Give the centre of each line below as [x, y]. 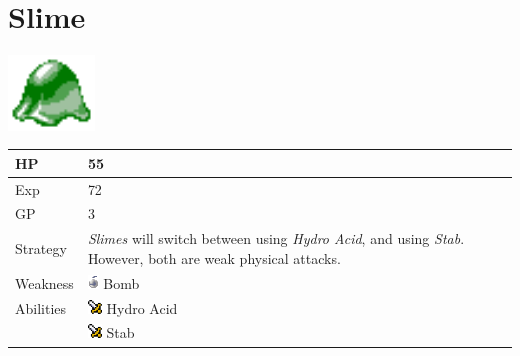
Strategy [41, 248]
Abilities [41, 307]
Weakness [44, 282]
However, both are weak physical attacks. [214, 257]
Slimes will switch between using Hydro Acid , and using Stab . [276, 238]
